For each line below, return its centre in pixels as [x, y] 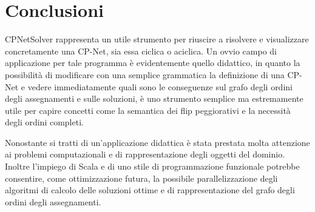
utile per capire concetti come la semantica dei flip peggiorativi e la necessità [148, 110]
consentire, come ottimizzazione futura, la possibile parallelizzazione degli [141, 178]
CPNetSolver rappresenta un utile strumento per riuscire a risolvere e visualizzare [157, 39]
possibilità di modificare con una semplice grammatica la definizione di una [145, 74]
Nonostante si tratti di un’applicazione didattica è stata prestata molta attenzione [157, 142]
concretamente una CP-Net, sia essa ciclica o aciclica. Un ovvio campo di [141, 51]
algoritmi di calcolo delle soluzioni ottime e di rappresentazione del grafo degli [150, 190]
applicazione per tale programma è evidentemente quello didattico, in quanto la [153, 63]
